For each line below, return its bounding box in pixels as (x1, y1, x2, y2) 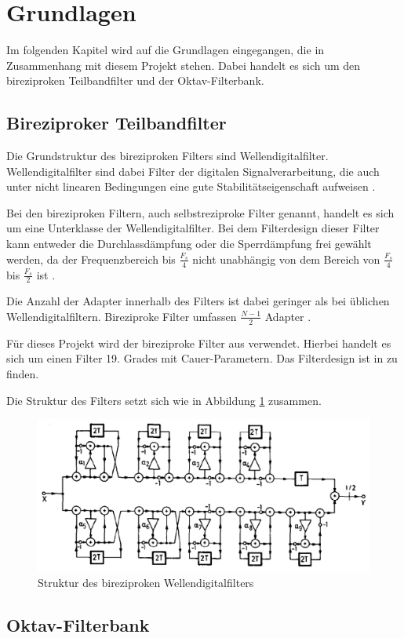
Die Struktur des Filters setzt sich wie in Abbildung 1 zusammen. (6, 392, 322, 408)
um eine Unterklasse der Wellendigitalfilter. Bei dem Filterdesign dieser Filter (6, 220, 380, 236)
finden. (6, 365, 39, 381)
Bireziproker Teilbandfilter (6, 111, 227, 135)
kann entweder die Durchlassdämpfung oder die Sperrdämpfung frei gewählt (6, 235, 372, 252)
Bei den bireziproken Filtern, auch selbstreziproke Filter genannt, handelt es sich (6, 204, 395, 221)
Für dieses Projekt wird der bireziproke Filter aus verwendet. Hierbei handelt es (6, 334, 391, 351)
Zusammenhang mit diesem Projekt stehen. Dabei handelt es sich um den (6, 57, 361, 73)
